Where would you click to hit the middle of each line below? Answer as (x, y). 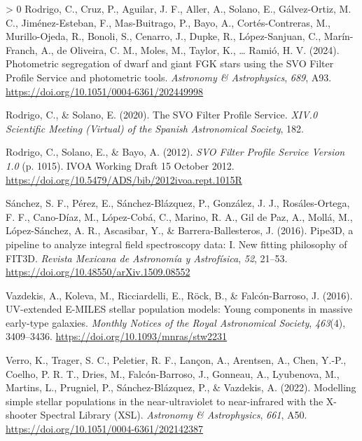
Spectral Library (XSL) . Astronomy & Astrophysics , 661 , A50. (174, 415)
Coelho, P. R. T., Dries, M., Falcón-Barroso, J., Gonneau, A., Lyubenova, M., (173, 373)
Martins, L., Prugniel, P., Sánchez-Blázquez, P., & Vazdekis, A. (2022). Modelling (181, 387)
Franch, (22, 49)
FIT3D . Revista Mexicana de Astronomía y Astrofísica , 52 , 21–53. (147, 258)
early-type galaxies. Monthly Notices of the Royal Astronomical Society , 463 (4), (176, 322)
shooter (21, 415)
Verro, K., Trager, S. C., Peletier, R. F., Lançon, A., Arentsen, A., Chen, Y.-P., (176, 360)
